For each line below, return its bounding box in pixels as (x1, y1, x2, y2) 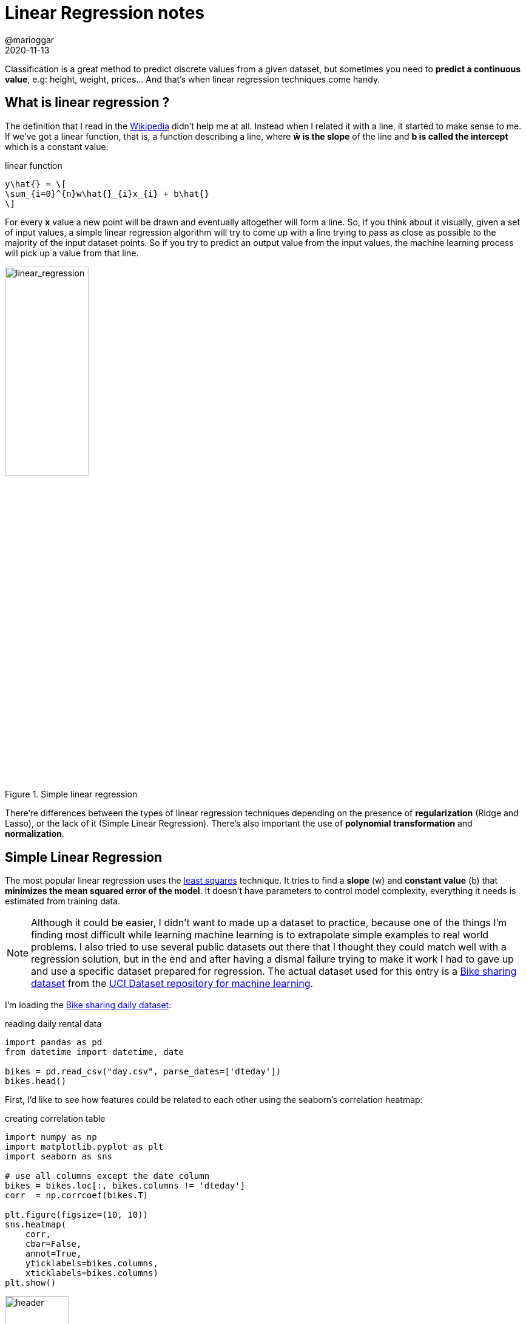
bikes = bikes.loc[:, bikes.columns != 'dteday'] (5, 1181, 246, 1191)
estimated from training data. (5, 896, 121, 907)
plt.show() (5, 1278, 56, 1288)
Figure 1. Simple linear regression (5, 789, 138, 800)
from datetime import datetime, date (5, 1047, 184, 1057)
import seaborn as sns (5, 1152, 113, 1162)
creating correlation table (5, 1113, 106, 1124)
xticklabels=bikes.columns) (25, 1268, 158, 1278)
